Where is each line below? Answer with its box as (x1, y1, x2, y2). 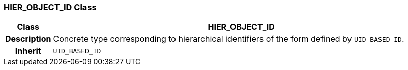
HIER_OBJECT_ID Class (4, 2, 97, 12)
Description (5, 34, 51, 44)
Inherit (15, 46, 41, 56)
